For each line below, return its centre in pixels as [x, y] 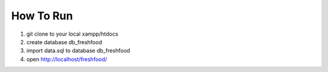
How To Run [42, 16]
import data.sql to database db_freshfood [78, 51]
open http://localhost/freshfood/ [67, 59]
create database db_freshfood [64, 42]
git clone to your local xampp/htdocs [72, 34]
